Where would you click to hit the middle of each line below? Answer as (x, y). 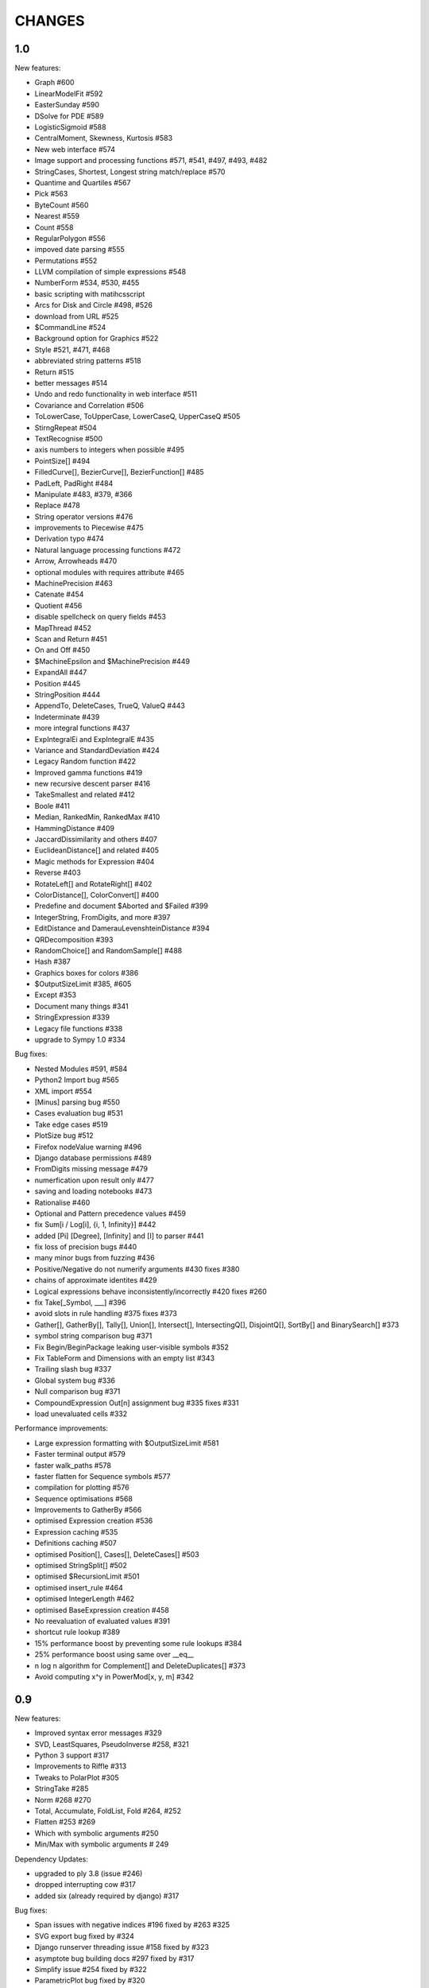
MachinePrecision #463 (73, 584)
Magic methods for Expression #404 (95, 861)
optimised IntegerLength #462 (85, 1599)
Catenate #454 (59, 594)
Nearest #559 (57, 216)
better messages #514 (71, 383)
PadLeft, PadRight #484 (74, 483)
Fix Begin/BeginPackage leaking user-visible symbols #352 (132, 1347)
